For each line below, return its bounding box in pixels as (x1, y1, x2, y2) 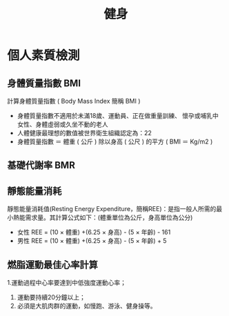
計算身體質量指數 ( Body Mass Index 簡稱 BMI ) (7, 97, 141, 105)
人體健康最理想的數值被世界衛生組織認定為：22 (17, 129, 152, 137)
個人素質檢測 (7, 48, 81, 63)
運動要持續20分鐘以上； (17, 293, 86, 302)
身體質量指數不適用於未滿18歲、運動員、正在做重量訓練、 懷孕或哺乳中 (17, 112, 219, 119)
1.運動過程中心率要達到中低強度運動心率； (7, 279, 126, 287)
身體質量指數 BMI (7, 77, 81, 89)
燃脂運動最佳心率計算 (7, 259, 98, 270)
